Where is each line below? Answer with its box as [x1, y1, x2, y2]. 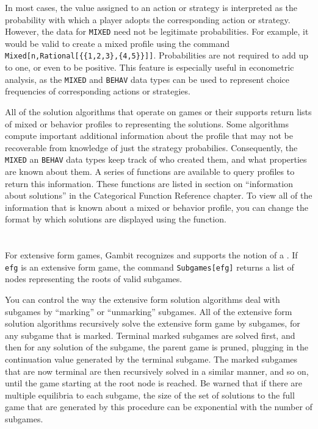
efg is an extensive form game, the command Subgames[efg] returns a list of [5, 260, 294, 273]
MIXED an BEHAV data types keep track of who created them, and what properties [5, 153, 307, 166]
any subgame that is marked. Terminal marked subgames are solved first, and [5, 328, 295, 341]
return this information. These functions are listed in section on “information [5, 177, 293, 190]
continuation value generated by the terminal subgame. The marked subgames [5, 352, 298, 365]
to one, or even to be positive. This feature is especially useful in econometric [5, 61, 294, 74]
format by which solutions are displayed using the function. [5, 213, 226, 225]
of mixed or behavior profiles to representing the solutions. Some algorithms [5, 117, 289, 130]
